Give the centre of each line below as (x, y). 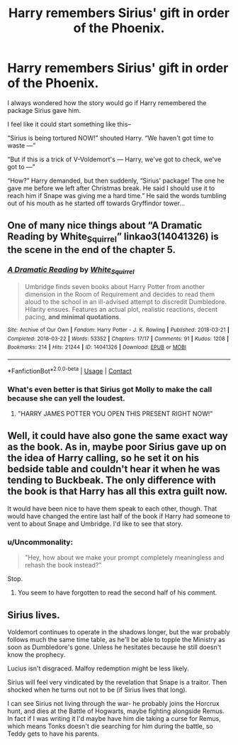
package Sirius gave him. (44, 110)
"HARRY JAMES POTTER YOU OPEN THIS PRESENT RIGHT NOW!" (115, 414)
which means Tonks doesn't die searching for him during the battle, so (110, 726)
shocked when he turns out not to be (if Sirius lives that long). (97, 690)
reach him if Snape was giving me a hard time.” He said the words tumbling (117, 195)
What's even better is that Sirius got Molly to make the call (110, 389)
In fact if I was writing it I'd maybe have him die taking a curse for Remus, (114, 718)
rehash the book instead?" (63, 565)
